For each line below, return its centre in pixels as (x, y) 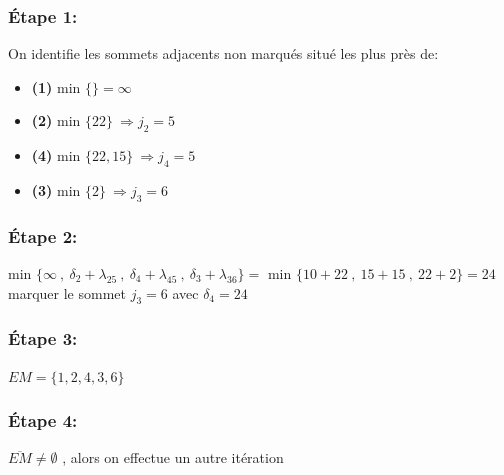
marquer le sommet (67, 292)
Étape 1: (43, 15)
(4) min (56, 155)
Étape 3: (43, 338)
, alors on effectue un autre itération (173, 457)
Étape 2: (43, 235)
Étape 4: (43, 420)
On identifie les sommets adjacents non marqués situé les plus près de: (223, 53)
